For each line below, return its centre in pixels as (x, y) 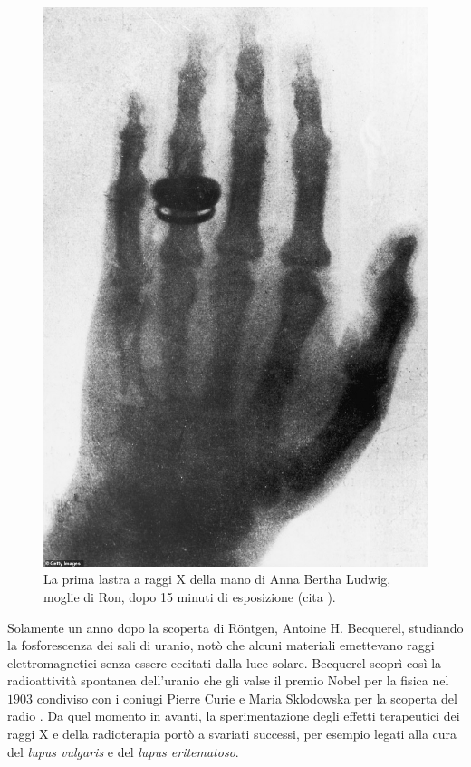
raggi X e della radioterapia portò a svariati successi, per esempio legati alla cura (232, 734)
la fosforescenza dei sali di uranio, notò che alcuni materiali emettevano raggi (221, 645)
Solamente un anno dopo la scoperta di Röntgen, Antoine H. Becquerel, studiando (235, 627)
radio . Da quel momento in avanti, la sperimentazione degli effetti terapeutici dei (234, 716)
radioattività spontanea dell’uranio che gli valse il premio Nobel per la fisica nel (228, 680)
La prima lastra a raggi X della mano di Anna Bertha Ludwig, (217, 579)
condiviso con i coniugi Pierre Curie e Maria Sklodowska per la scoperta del (247, 698)
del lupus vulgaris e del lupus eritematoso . (123, 751)
